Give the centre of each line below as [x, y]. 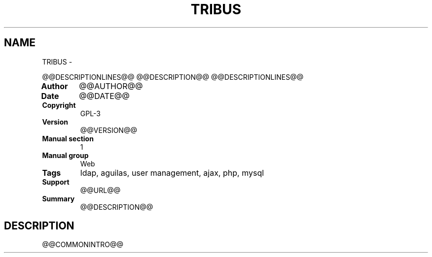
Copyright [59, 105]
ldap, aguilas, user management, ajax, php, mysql [172, 173]
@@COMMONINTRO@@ [83, 245]
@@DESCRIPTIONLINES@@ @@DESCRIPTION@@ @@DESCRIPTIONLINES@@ [173, 77]
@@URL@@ [100, 190]
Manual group [65, 155]
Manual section [68, 138]
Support [56, 182]
